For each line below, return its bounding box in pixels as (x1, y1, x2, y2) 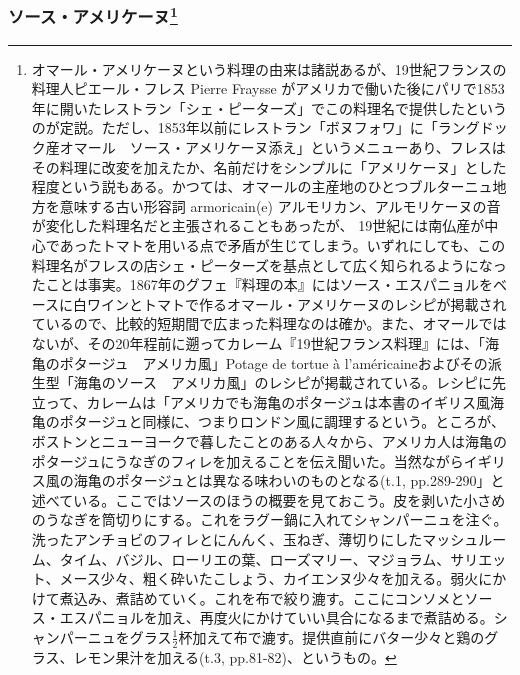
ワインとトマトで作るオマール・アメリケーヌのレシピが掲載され (87, 293, 507, 314)
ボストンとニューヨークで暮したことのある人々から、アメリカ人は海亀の (31, 430, 507, 451)
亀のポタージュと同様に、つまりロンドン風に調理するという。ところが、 (31, 411, 505, 432)
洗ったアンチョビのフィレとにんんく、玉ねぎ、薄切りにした (31, 528, 423, 549)
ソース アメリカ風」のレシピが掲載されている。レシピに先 (115, 372, 506, 393)
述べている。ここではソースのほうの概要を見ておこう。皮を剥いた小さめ (31, 489, 506, 510)
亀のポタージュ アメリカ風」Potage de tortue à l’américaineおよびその (31, 352, 488, 373)
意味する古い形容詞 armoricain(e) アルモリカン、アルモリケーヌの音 (59, 195, 501, 216)
